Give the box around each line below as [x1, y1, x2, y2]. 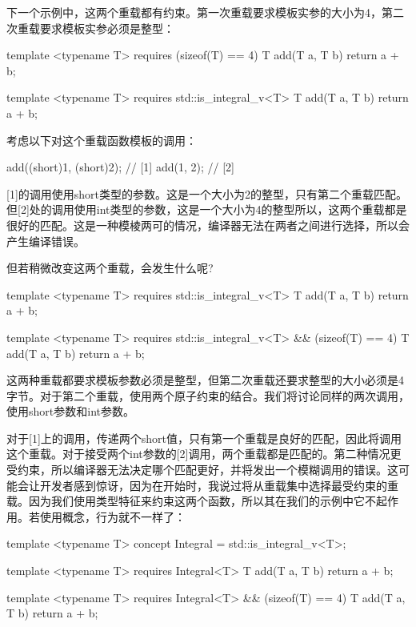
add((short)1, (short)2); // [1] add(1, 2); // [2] [6, 159, 234, 175]
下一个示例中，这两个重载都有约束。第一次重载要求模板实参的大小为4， [6, 4, 382, 20]
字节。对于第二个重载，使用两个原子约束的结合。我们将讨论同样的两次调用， [6, 387, 410, 404]
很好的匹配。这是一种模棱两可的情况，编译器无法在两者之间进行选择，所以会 [6, 216, 410, 233]
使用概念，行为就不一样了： [39, 508, 186, 525]
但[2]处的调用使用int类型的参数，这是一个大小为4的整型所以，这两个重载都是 [6, 201, 407, 218]
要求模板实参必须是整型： [39, 19, 174, 36]
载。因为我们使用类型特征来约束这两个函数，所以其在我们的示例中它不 [6, 492, 376, 509]
